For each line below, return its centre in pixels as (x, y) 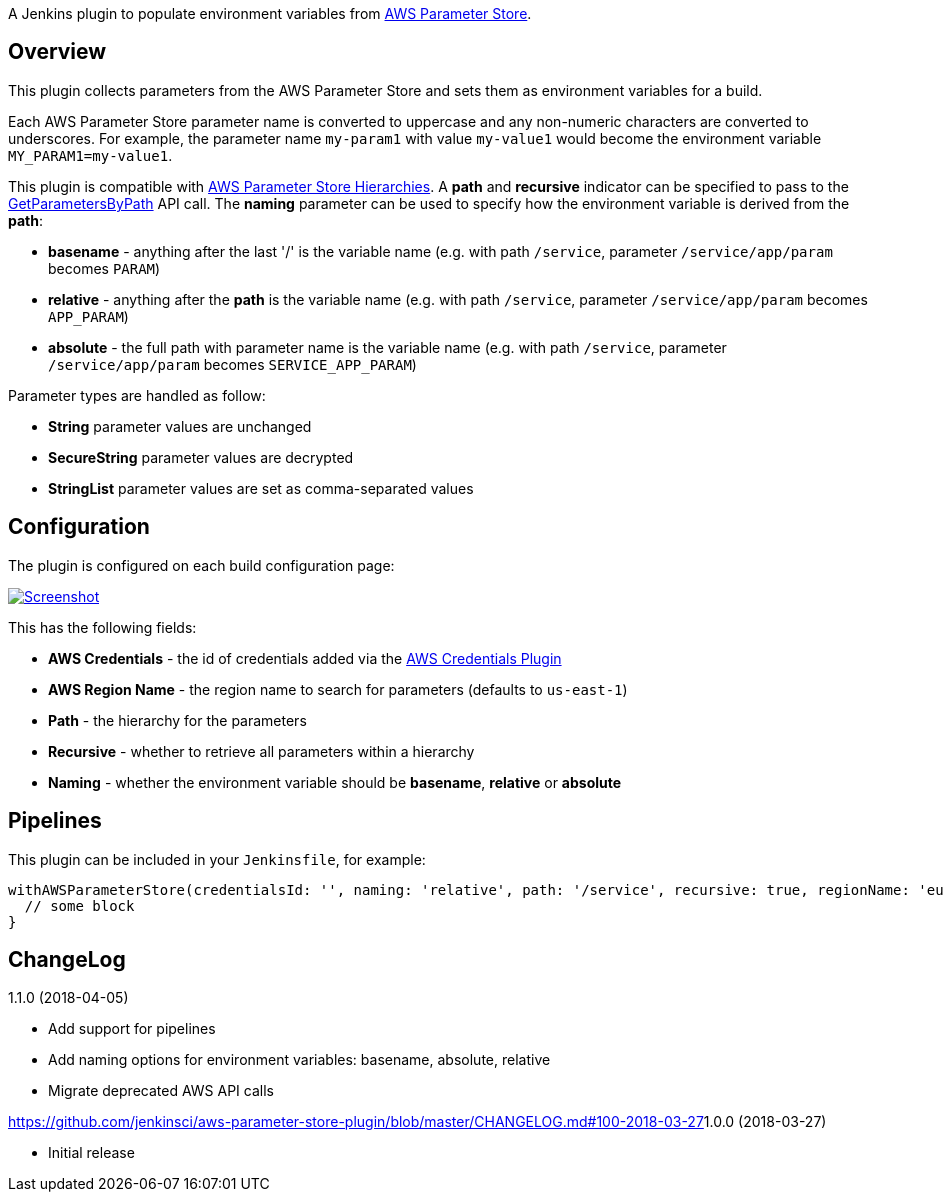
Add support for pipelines (132, 1029)
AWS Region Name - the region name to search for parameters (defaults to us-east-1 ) (338, 689)
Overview (57, 52)
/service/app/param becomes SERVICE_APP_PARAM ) (232, 364)
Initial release (91, 1153)
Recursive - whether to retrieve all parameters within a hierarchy (261, 751)
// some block (79, 905)
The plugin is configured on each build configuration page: (201, 565)
